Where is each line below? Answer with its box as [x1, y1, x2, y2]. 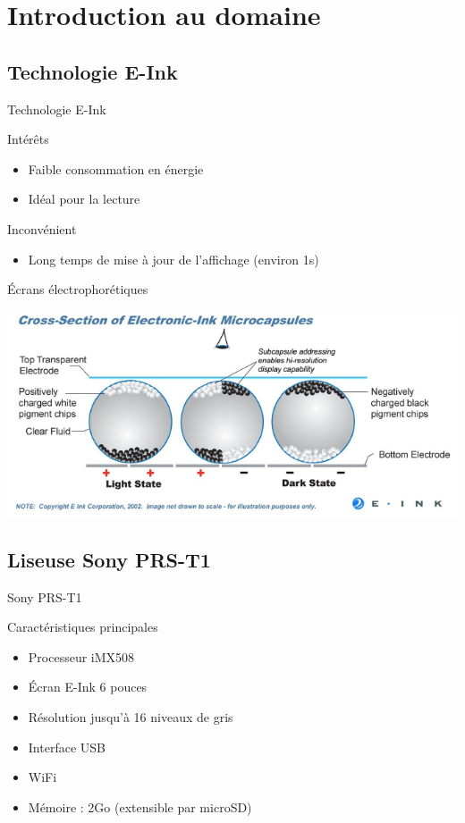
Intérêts [7, 130, 49, 148]
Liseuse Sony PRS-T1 [7, 545, 211, 573]
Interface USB [28, 737, 106, 756]
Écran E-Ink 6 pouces [28, 677, 148, 696]
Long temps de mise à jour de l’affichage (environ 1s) [28, 249, 319, 268]
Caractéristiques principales [7, 617, 158, 636]
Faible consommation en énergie [28, 159, 204, 178]
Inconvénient [7, 219, 77, 238]
